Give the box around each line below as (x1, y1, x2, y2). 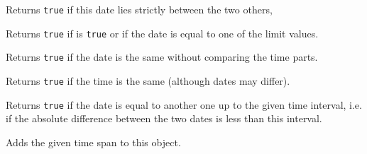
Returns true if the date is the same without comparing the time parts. (6, 49, 318, 64)
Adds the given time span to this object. (6, 134, 181, 149)
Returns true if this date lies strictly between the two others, (6, 2, 273, 16)
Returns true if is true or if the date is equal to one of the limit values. (6, 25, 319, 40)
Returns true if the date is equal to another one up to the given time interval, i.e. (6, 97, 362, 112)
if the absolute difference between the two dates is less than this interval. (6, 111, 322, 126)
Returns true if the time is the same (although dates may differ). (6, 73, 290, 88)
